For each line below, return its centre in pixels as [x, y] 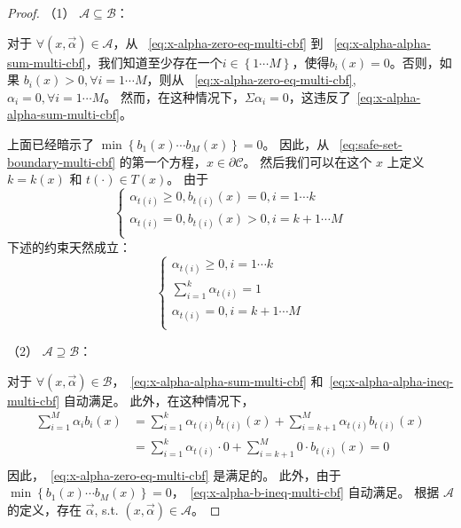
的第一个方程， [163, 161]
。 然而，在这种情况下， [174, 96]
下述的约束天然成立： [69, 246]
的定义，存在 [44, 510]
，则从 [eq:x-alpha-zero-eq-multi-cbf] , [251, 79]
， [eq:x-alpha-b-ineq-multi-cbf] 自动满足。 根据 [305, 492]
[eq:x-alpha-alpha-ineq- [391, 380]
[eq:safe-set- [371, 143]
